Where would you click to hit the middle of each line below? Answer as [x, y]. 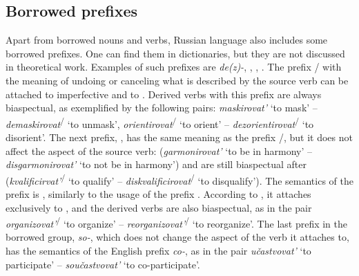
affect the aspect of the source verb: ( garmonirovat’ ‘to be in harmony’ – [159, 150]
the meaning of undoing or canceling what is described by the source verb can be [177, 80]
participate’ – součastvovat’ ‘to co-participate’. [103, 264]
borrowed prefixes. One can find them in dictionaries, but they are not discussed [175, 53]
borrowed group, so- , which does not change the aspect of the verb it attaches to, [177, 237]
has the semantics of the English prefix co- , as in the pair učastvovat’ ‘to [158, 251]
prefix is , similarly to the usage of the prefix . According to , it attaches [158, 194]
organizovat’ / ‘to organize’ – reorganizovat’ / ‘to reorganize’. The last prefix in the [177, 222]
